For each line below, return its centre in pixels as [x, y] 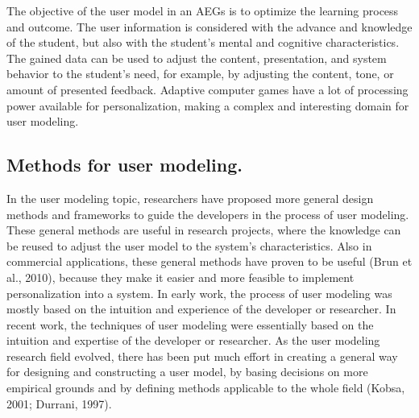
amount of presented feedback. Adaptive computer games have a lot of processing [207, 89]
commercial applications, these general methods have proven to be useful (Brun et [209, 261]
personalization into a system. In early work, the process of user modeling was [199, 293]
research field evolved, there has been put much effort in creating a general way [202, 356]
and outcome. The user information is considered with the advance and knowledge [209, 26]
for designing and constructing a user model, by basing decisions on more [187, 372]
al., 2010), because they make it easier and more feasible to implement [180, 277]
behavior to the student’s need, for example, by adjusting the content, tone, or [200, 74]
